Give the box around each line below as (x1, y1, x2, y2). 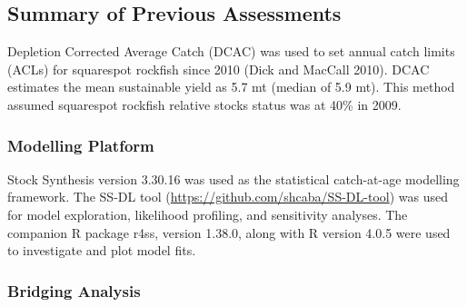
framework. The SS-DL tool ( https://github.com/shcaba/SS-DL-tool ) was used (7, 187, 448, 206)
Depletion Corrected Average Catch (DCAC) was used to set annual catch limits (7, 42, 455, 61)
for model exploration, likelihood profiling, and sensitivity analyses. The (7, 204, 408, 223)
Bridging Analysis (7, 279, 141, 302)
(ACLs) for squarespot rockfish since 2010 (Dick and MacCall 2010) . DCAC (7, 59, 430, 78)
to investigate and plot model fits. (7, 241, 196, 260)
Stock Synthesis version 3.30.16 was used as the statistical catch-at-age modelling (7, 169, 460, 188)
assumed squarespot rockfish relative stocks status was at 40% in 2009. (7, 94, 402, 114)
